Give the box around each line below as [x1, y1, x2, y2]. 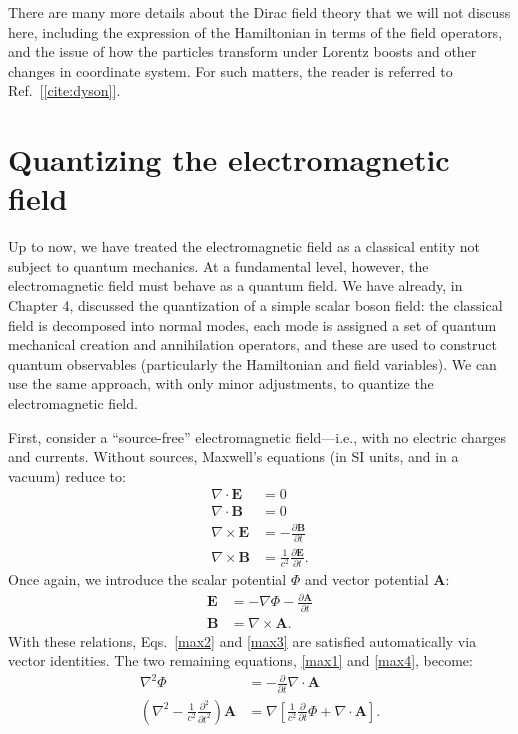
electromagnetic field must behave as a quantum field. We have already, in [8, 275, 463, 296]
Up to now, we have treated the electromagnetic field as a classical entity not [8, 236, 480, 257]
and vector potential [304, 569, 429, 590]
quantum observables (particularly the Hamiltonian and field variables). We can [8, 353, 497, 374]
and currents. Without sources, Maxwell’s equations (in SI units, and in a [8, 446, 459, 467]
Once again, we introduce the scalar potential [8, 569, 287, 590]
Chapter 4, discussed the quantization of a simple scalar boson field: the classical [8, 295, 503, 316]
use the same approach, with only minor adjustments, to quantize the [8, 373, 434, 394]
